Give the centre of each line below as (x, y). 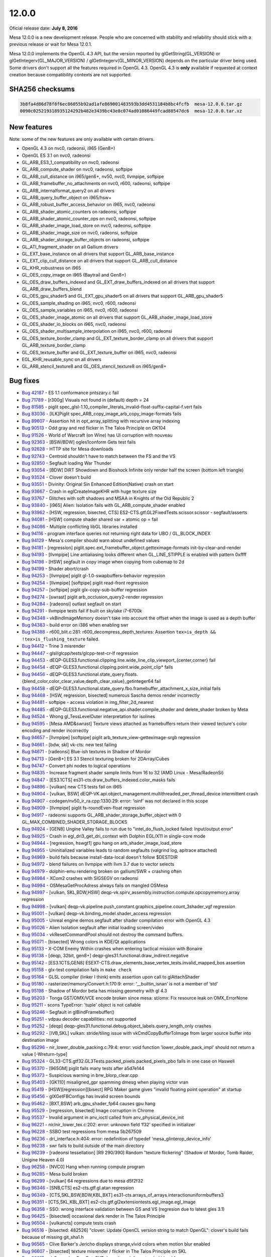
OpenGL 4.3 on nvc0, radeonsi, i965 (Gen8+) (69, 148)
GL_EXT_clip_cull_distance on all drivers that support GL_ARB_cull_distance (100, 261)
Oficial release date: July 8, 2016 (43, 28)
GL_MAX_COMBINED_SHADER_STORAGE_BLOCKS (75, 822)
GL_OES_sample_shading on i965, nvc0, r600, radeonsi (79, 303)
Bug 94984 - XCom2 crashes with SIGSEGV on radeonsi (80, 878)
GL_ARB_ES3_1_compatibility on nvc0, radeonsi (71, 162)
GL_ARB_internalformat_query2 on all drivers (68, 191)
